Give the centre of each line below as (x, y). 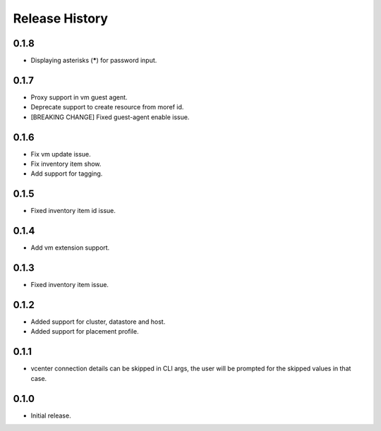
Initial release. (51, 415)
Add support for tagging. (67, 174)
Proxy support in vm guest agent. (79, 97)
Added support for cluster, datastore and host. (98, 322)
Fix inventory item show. (66, 164)
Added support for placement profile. (85, 332)
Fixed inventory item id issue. (73, 211)
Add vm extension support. (70, 248)
